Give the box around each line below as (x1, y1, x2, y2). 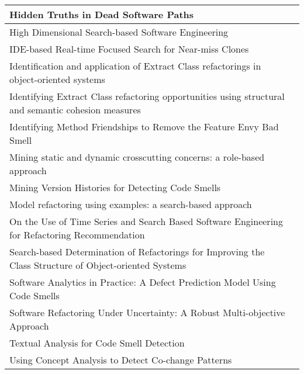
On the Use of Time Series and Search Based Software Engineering (9, 214, 283, 228)
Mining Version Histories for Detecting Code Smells (9, 181, 221, 194)
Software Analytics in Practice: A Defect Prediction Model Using (9, 275, 276, 289)
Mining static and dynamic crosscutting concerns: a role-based (9, 150, 265, 164)
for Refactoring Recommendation (9, 228, 145, 241)
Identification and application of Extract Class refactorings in (9, 59, 261, 72)
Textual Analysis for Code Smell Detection (9, 336, 185, 349)
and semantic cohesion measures (9, 103, 141, 116)
